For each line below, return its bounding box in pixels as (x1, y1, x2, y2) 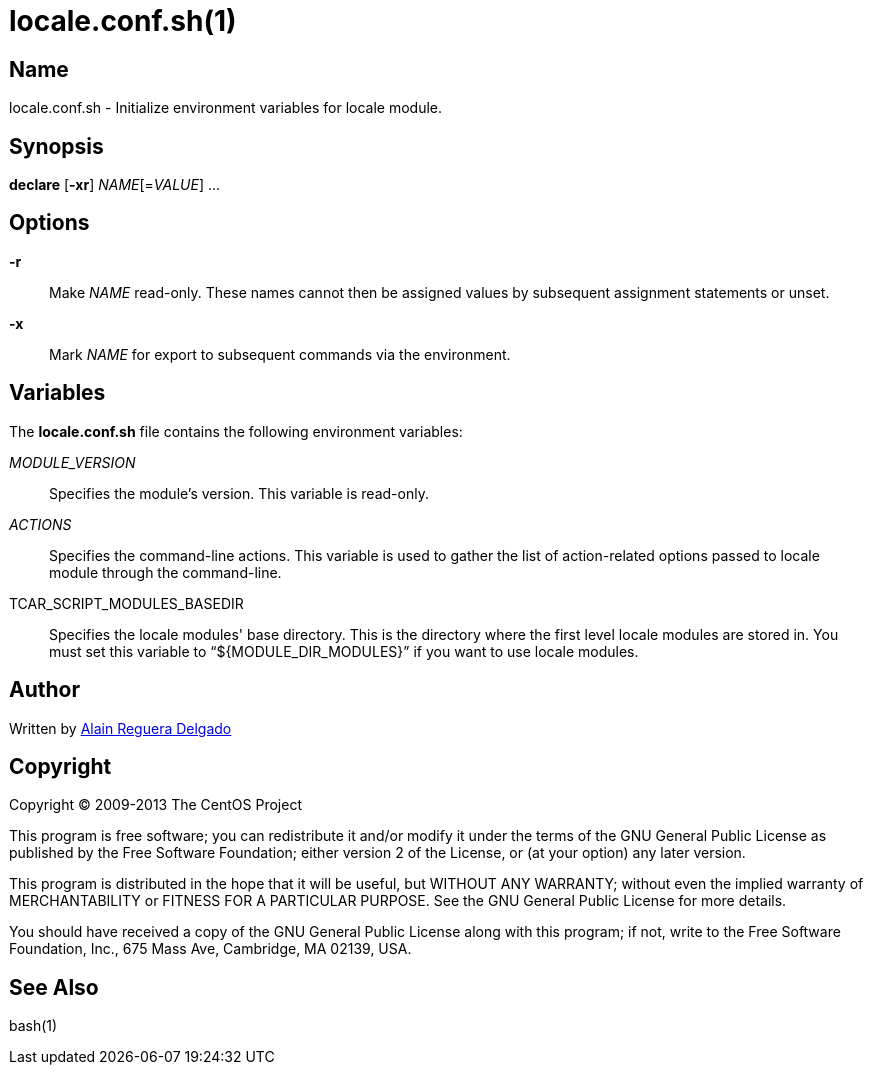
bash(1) (9, 1017, 58, 1035)
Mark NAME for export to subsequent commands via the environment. (49, 345, 511, 363)
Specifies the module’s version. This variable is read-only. (49, 484, 429, 502)
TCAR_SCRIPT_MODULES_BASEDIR (9, 594, 244, 612)
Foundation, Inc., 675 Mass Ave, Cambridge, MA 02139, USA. (9, 940, 412, 958)
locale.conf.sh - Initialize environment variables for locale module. (9, 99, 443, 117)
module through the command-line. (49, 563, 282, 581)
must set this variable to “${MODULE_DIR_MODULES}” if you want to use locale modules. (49, 642, 639, 660)
